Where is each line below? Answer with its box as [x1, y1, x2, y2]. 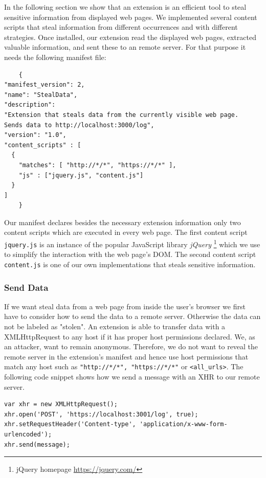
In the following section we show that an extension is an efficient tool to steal [4, 2, 247, 12]
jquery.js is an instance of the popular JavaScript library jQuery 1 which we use [4, 237, 260, 249]
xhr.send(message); [4, 441, 70, 448]
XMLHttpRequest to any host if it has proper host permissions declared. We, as [4, 331, 255, 342]
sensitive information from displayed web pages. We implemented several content [4, 11, 257, 22]
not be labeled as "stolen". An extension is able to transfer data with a [4, 321, 226, 332]
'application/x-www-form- [139, 421, 228, 428]
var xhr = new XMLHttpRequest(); [4, 401, 118, 408]
